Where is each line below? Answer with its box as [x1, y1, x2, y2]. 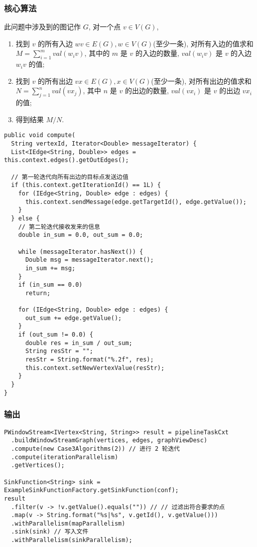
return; [25, 289, 51, 297]
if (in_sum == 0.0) [18, 281, 83, 289]
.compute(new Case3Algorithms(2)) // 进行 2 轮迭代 [11, 445, 180, 452]
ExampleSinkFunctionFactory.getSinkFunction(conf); [4, 487, 179, 494]
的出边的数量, [125, 85, 169, 96]
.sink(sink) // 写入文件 [11, 528, 89, 536]
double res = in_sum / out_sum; [25, 339, 132, 347]
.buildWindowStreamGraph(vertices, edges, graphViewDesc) [11, 437, 208, 444]
